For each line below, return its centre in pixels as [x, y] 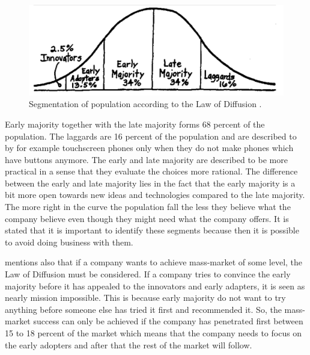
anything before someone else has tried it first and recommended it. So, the [143, 309]
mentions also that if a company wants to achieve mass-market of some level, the [154, 262]
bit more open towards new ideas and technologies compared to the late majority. [155, 195]
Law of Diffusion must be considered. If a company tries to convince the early [148, 274]
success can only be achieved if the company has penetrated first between [168, 321]
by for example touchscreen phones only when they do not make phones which [149, 148]
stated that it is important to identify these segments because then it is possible [152, 230]
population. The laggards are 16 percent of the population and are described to [151, 136]
